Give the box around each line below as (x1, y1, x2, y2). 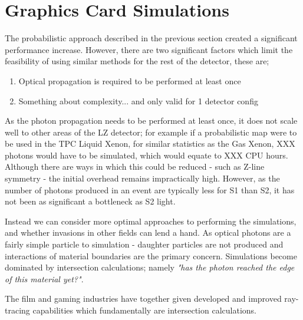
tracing (5, 304, 30, 316)
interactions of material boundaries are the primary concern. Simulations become (5, 249, 297, 262)
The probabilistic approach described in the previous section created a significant (5, 32, 298, 44)
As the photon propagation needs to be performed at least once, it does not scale (5, 114, 298, 127)
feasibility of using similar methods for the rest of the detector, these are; (5, 55, 269, 67)
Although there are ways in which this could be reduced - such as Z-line (5, 160, 265, 173)
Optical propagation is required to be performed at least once (18, 74, 241, 87)
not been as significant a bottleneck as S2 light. (5, 195, 176, 207)
